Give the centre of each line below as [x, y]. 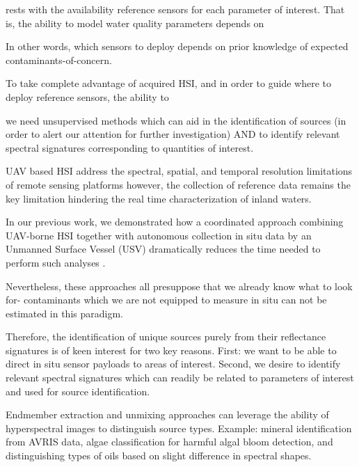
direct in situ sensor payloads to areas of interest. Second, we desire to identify [173, 364]
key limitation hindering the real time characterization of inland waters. [159, 198]
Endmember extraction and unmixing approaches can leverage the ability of [167, 414]
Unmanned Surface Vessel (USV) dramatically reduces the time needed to [163, 249]
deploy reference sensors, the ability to [87, 96]
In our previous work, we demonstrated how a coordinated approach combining [175, 222]
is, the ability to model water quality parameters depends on [135, 23]
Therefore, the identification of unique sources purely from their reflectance [166, 337]
